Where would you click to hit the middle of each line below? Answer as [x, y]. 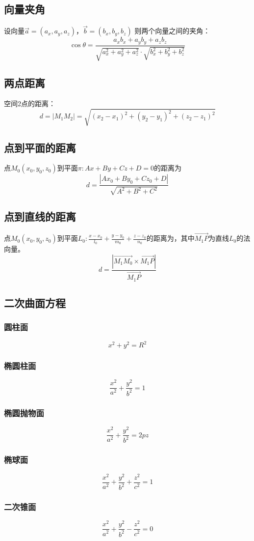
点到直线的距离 [40, 216]
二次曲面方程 [35, 302]
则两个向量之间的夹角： [172, 31]
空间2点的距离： [30, 103]
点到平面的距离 [40, 147]
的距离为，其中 [170, 238]
